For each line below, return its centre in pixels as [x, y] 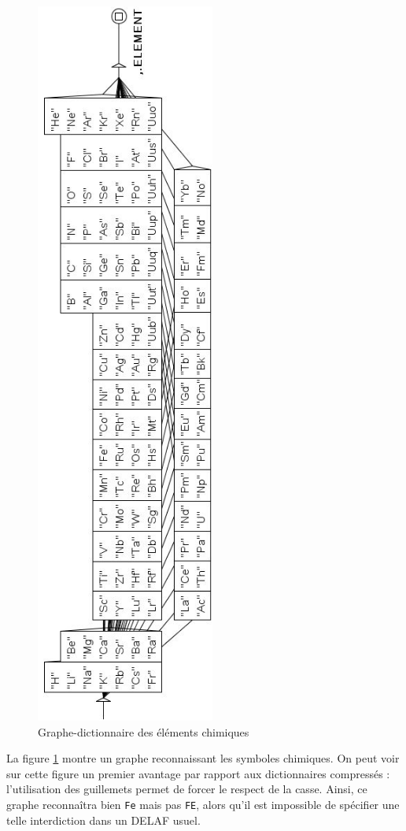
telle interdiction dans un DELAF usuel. [103, 820]
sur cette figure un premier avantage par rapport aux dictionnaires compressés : [198, 773]
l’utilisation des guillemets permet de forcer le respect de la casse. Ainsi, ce [187, 789]
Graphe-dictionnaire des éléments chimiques [144, 731]
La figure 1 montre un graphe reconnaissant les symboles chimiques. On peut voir [203, 758]
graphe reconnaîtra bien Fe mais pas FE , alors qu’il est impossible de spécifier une [203, 805]
